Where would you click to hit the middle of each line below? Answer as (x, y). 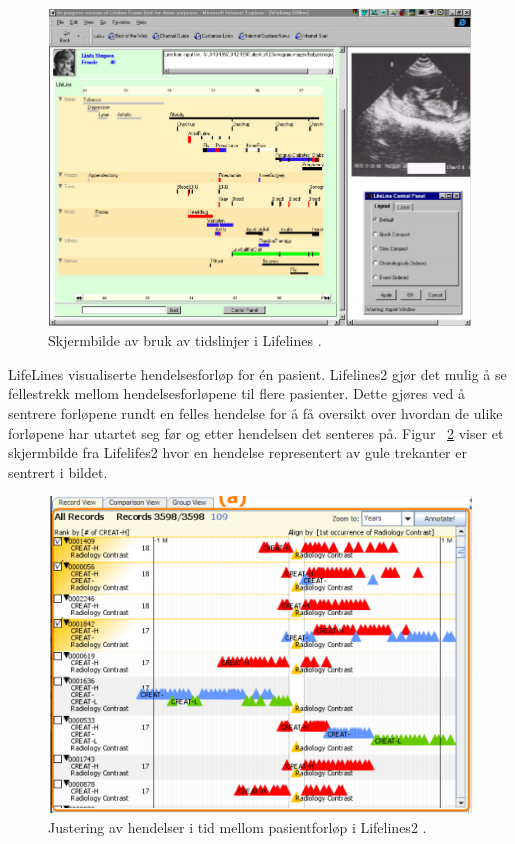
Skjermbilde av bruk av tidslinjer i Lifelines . (185, 340)
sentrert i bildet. (58, 471)
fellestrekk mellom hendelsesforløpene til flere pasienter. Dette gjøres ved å (236, 393)
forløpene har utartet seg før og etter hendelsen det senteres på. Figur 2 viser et (256, 432)
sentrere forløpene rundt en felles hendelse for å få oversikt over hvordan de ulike (255, 412)
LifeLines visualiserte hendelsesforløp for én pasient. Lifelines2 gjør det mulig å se (257, 373)
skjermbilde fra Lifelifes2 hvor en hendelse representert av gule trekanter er (237, 452)
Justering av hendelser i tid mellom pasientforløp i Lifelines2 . (237, 826)
